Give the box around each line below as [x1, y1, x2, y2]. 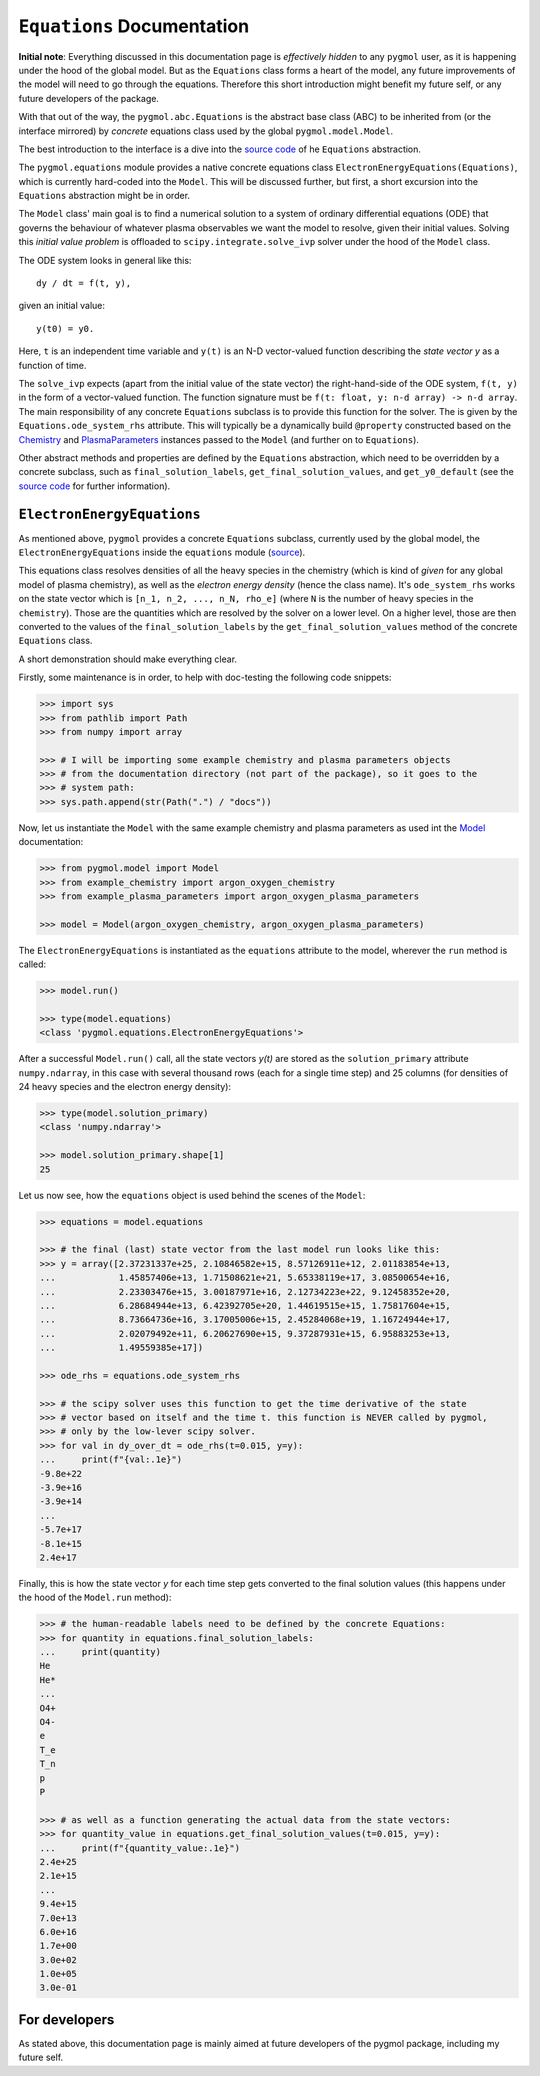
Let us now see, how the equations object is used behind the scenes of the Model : [18, 1189, 366, 1201]
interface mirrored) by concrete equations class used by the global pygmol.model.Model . [18, 125, 394, 137]
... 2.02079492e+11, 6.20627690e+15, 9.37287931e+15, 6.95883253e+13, [39, 1328, 452, 1339]
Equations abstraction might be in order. [18, 190, 190, 202]
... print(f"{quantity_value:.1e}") [39, 1842, 240, 1854]
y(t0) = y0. [36, 323, 95, 334]
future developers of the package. [18, 92, 160, 104]
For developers [18, 2011, 115, 2028]
